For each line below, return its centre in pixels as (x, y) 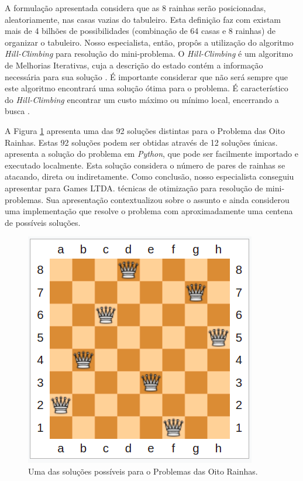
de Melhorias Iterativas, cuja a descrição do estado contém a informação (134, 65)
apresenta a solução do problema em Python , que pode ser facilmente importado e (151, 154)
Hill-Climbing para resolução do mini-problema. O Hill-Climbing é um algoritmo (149, 54)
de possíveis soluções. (43, 222)
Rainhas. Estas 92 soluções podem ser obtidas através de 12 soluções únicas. (141, 142)
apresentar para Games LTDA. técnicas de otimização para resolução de (134, 188)
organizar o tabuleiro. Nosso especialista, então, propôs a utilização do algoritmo (149, 42)
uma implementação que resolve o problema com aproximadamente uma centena (149, 211)
